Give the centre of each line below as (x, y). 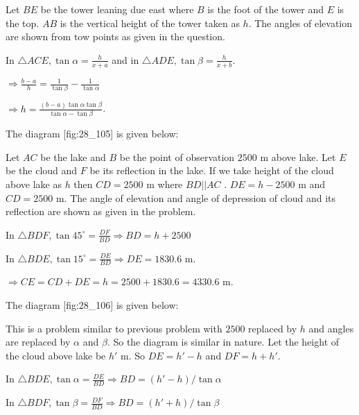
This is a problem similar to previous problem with (114, 328)
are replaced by (38, 342)
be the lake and (73, 156)
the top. (23, 23)
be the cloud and (42, 170)
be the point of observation (177, 156)
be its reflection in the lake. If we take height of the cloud (212, 170)
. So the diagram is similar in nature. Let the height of (223, 342)
